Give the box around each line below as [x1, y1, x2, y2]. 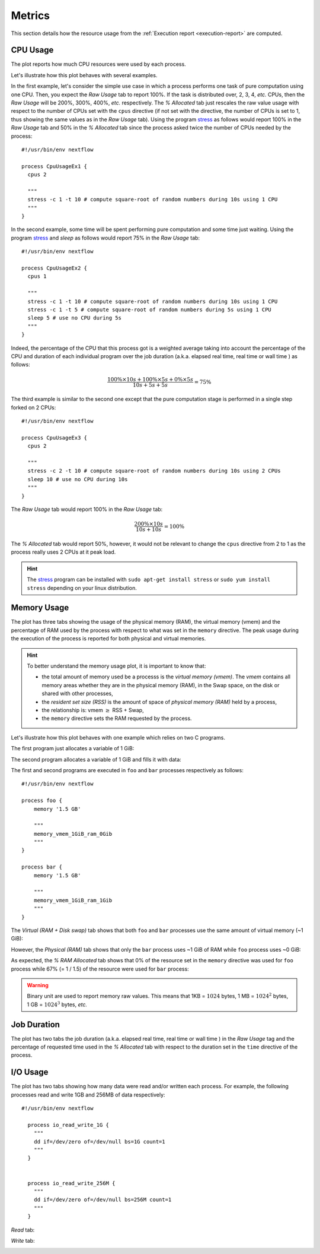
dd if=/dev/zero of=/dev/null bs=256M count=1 [33, 1196, 172, 1203]
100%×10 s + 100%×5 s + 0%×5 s [107, 376, 194, 383]
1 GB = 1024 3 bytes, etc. [27, 1000, 87, 1008]
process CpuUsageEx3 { [21, 434, 88, 441]
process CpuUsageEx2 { [21, 265, 88, 271]
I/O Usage [11, 1067, 49, 1078]
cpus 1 [27, 273, 47, 280]
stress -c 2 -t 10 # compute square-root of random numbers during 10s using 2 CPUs [27, 468, 281, 475]
